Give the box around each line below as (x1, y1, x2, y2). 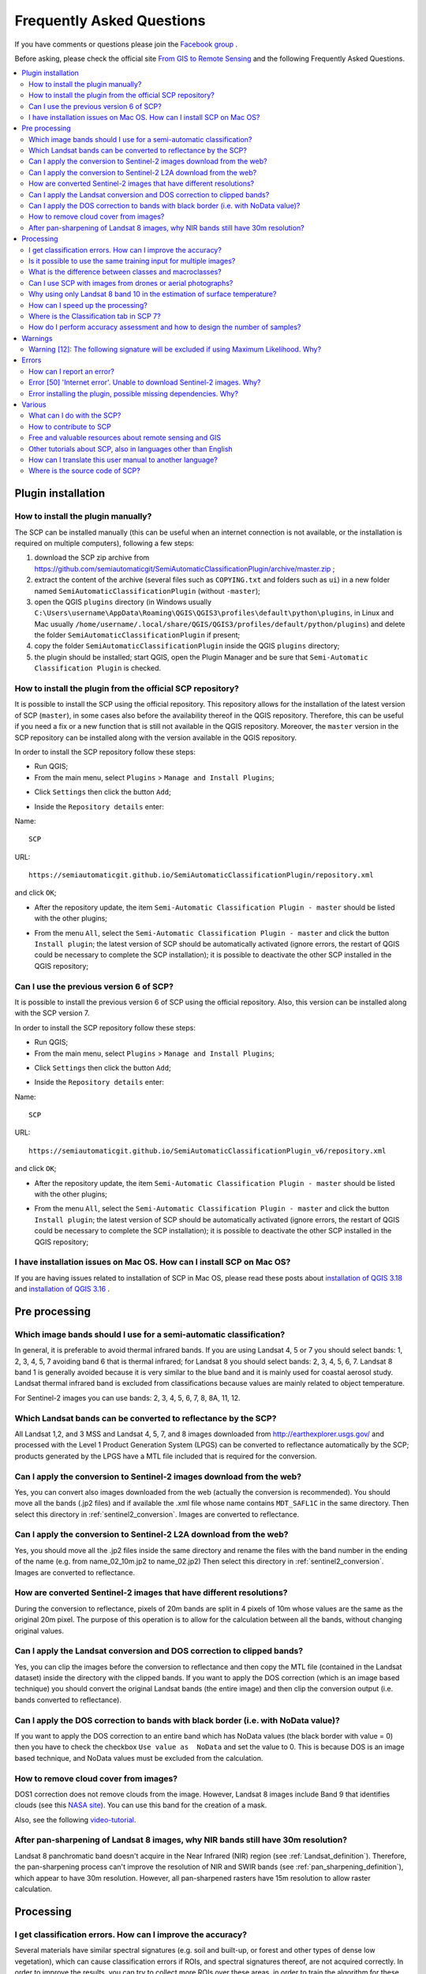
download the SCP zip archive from (34, 553, 150, 562)
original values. (14, 1626, 65, 1635)
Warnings (21, 333, 53, 343)
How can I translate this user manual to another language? (28, 455, 219, 464)
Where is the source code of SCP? (28, 466, 141, 475)
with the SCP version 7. (14, 1008, 90, 1018)
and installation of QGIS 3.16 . (14, 1284, 110, 1294)
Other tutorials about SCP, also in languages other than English (28, 444, 233, 453)
